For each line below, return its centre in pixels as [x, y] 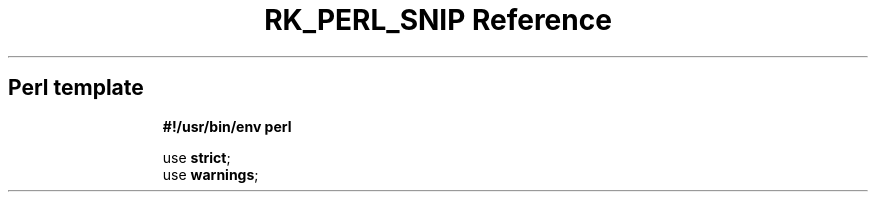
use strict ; [196, 157]
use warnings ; [210, 174]
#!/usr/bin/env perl [227, 126]
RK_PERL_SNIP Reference [438, 20]
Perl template [76, 88]
